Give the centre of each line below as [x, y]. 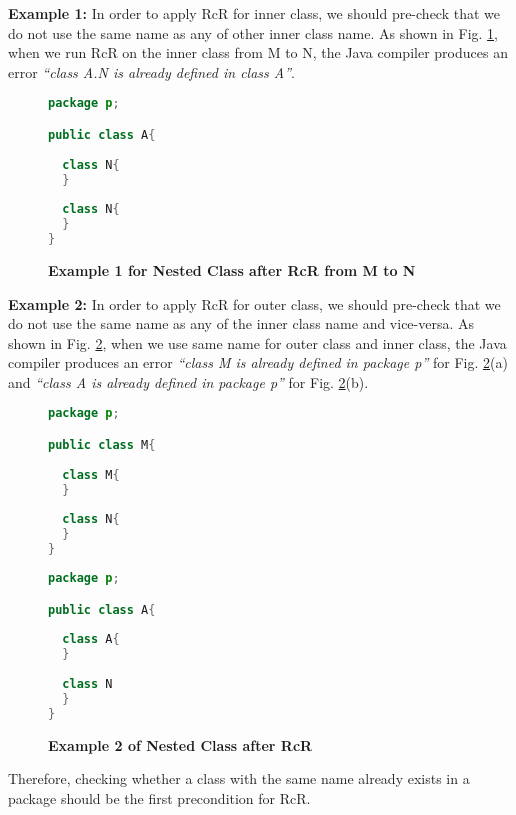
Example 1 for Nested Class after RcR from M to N [232, 269]
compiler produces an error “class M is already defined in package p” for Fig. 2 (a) [258, 362]
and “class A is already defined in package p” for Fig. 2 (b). [188, 381]
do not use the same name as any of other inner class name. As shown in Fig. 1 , [253, 32]
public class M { [102, 445]
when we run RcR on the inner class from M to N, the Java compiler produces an [258, 52]
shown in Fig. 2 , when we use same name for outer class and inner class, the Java [257, 342]
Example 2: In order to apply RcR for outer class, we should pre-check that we [254, 303]
